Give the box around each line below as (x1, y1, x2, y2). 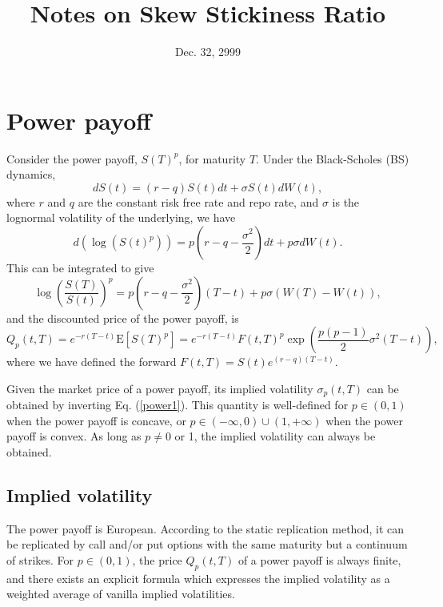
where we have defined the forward (6, 353, 177, 370)
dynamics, (6, 166, 56, 183)
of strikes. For (6, 552, 74, 569)
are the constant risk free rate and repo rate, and (78, 193, 319, 210)
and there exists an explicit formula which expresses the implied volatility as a (6, 569, 390, 586)
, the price (132, 552, 182, 569)
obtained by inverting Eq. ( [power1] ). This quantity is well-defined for (6, 396, 349, 413)
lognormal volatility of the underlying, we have (6, 209, 236, 226)
